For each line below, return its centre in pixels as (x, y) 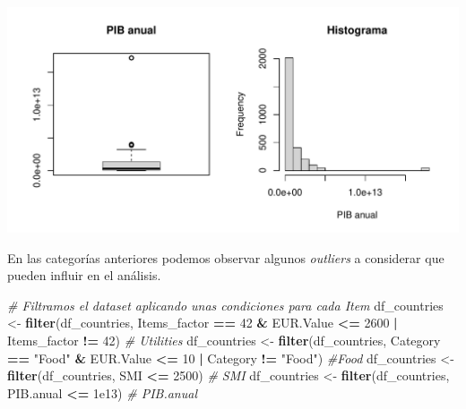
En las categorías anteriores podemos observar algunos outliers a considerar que (226, 257)
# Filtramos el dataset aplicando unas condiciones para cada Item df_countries (225, 305)
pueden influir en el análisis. (84, 275)
